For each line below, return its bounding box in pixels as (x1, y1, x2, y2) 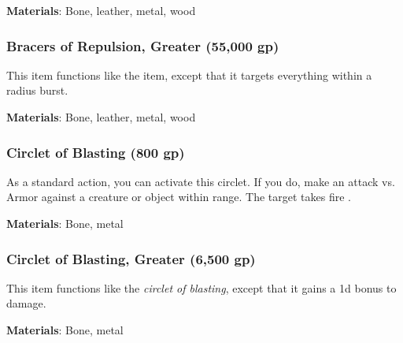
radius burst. (6, 82, 68, 99)
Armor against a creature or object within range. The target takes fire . (6, 188, 351, 205)
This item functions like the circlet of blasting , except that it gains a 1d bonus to (6, 279, 397, 296)
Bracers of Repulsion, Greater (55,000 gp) (6, 35, 279, 55)
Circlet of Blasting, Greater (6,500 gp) (6, 248, 256, 268)
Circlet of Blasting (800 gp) (6, 142, 185, 162)
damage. (6, 295, 46, 311)
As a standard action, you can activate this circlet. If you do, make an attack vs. (6, 173, 395, 189)
